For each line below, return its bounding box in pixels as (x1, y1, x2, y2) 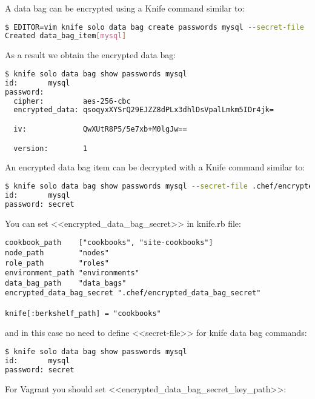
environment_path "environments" (5, 269, 139, 278)
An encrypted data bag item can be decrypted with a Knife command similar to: (5, 161, 305, 173)
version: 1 (13, 144, 88, 153)
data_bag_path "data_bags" (5, 278, 127, 287)
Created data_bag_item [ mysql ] (5, 32, 127, 41)
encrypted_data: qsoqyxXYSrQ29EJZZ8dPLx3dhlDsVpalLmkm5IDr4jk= (13, 106, 274, 115)
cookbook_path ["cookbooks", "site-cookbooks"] (5, 238, 213, 247)
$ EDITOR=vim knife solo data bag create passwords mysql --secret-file (5, 22, 304, 32)
